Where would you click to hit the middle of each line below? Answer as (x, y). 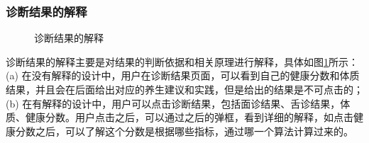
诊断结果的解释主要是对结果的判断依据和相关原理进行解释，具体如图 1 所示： (182, 61)
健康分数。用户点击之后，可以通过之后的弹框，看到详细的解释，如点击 (189, 117)
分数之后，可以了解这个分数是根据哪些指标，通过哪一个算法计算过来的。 (184, 131)
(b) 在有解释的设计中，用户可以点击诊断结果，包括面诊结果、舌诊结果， (173, 103)
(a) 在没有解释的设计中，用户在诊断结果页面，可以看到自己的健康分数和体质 (183, 75)
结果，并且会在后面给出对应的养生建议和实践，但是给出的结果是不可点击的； (184, 89)
